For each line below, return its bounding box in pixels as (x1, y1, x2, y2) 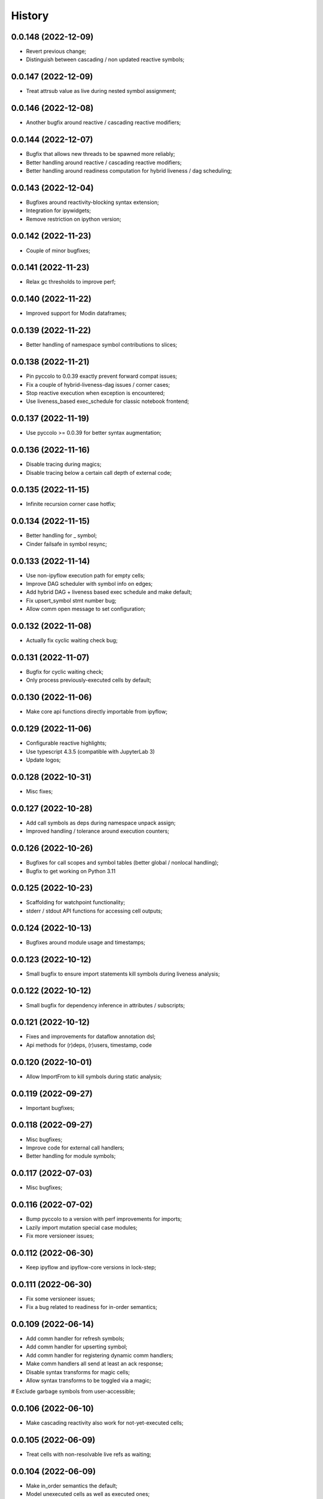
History (11, 9, 49, 22)
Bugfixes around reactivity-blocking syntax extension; (26, 198, 159, 206)
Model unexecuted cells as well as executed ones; (26, 1491, 150, 1498)
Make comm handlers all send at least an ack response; (26, 1360, 163, 1367)
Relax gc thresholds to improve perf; (26, 278, 116, 285)
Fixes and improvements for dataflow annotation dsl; (26, 1033, 156, 1040)
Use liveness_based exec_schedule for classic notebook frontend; (26, 398, 190, 405)
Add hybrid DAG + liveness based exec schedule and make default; (26, 588, 193, 596)
